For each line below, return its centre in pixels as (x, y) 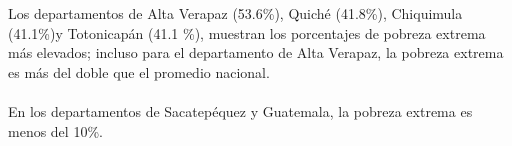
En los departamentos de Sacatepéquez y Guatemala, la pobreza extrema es (240, 110)
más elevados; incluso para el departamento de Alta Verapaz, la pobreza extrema (256, 52)
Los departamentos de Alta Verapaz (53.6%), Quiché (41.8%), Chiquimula (235, 13)
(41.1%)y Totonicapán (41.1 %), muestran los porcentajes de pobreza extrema (247, 32)
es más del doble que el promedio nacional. (139, 71)
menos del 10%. (55, 130)
